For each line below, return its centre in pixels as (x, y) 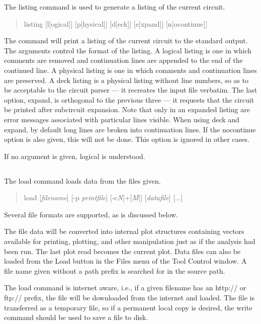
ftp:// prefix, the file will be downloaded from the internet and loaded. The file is (129, 298)
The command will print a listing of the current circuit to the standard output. (126, 40)
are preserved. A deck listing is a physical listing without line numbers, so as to (126, 80)
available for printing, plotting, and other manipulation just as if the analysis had (130, 241)
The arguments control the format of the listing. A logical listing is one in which (128, 50)
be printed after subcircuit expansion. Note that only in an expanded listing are (127, 109)
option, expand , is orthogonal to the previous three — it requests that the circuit (129, 99)
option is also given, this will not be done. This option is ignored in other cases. (127, 139)
